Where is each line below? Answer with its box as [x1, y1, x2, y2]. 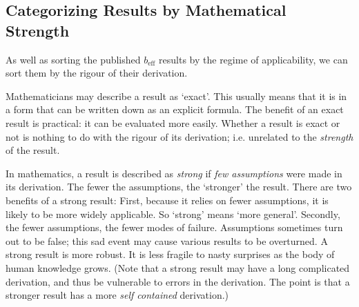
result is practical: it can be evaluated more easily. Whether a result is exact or [6, 115, 340, 130]
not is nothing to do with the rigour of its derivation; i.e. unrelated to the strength [6, 129, 353, 143]
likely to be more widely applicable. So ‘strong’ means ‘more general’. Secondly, [6, 206, 340, 221]
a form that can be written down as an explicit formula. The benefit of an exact [6, 102, 344, 117]
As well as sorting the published [6, 52, 141, 66]
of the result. [6, 143, 60, 157]
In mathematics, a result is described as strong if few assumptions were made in [6, 166, 342, 180]
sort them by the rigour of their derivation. [6, 66, 188, 80]
